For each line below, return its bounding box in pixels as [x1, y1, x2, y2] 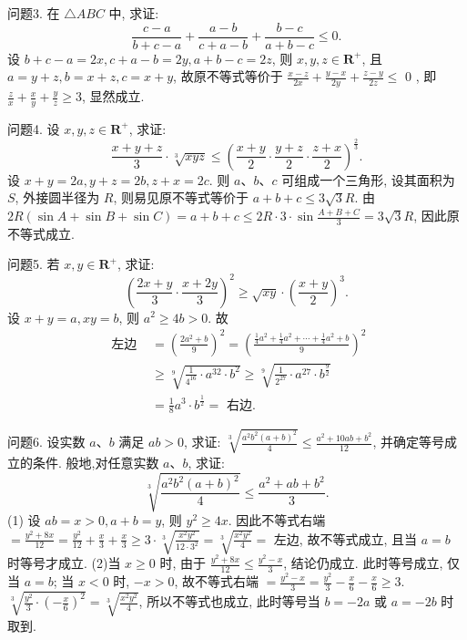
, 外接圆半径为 [15, 188, 100, 207]
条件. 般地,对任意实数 [32, 452, 159, 471]
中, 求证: [108, 4, 159, 22]
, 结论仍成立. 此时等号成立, [283, 553, 443, 573]
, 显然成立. [81, 87, 145, 106]
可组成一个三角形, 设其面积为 [281, 170, 455, 189]
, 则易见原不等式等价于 [113, 188, 249, 207]
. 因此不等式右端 [228, 511, 326, 530]
